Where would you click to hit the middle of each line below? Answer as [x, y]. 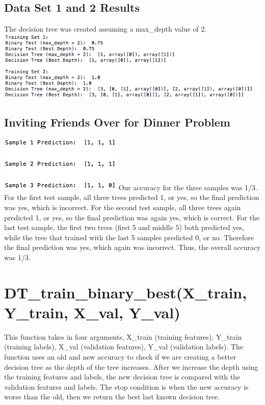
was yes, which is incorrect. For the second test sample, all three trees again [123, 207]
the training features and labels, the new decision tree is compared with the [122, 377]
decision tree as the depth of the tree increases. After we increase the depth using [131, 366]
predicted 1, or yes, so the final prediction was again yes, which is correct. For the [132, 217]
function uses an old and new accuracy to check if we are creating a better [120, 357]
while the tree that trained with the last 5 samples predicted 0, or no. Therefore [129, 237]
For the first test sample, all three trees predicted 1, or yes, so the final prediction [132, 197]
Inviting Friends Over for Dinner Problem [117, 122]
